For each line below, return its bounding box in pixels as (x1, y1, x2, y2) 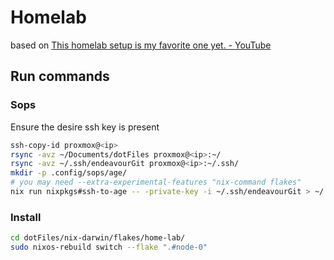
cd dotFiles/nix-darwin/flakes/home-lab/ (10, 233, 186, 243)
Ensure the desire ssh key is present (10, 121, 160, 133)
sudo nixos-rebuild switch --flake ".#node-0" (10, 242, 208, 253)
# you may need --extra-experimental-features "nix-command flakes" (10, 177, 302, 188)
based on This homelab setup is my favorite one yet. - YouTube (10, 39, 272, 51)
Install (10, 210, 42, 224)
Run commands (10, 68, 110, 85)
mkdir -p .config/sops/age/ (10, 168, 128, 178)
